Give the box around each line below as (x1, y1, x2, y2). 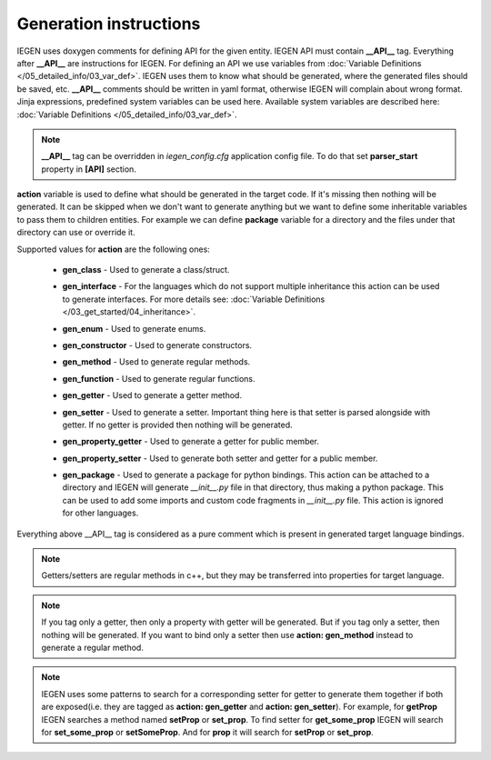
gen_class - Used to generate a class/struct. (62, 265, 230, 275)
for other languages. (62, 507, 139, 518)
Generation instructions (16, 14, 201, 34)
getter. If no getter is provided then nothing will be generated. (62, 419, 293, 430)
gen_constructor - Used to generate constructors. (62, 339, 253, 350)
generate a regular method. (41, 642, 145, 653)
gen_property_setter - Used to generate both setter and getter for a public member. (62, 453, 378, 464)
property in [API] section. (41, 164, 136, 175)
